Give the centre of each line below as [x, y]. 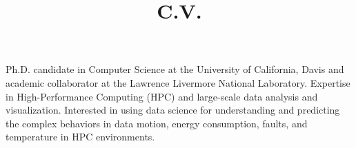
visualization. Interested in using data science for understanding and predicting [173, 110]
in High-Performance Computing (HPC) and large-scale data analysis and [162, 96]
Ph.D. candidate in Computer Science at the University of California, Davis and [175, 69]
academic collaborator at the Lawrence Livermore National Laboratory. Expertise [178, 82]
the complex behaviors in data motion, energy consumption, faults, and [157, 123]
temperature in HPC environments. [80, 137]
